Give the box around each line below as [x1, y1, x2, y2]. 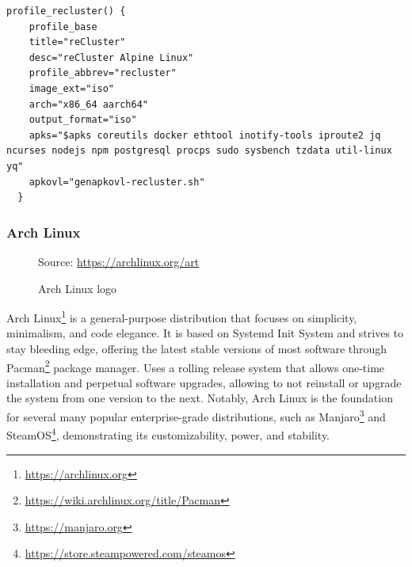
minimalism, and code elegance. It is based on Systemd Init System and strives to [6, 325, 404, 341]
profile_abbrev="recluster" [29, 67, 177, 79]
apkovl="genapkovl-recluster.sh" [29, 176, 205, 188]
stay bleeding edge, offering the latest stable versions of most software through [6, 340, 387, 356]
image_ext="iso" [29, 82, 115, 94]
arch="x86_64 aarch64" [29, 98, 148, 110]
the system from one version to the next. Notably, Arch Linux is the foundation [6, 390, 393, 406]
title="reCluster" [29, 36, 126, 48]
